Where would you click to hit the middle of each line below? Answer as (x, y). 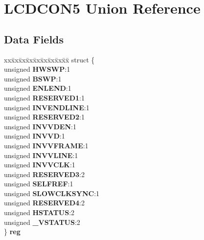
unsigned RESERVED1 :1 (44, 97)
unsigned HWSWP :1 (37, 69)
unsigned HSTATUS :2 (39, 212)
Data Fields (34, 39)
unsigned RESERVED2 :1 (44, 117)
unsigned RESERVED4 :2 (44, 203)
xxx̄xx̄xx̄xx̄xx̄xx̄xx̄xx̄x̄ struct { (49, 59)
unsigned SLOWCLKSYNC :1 (52, 193)
